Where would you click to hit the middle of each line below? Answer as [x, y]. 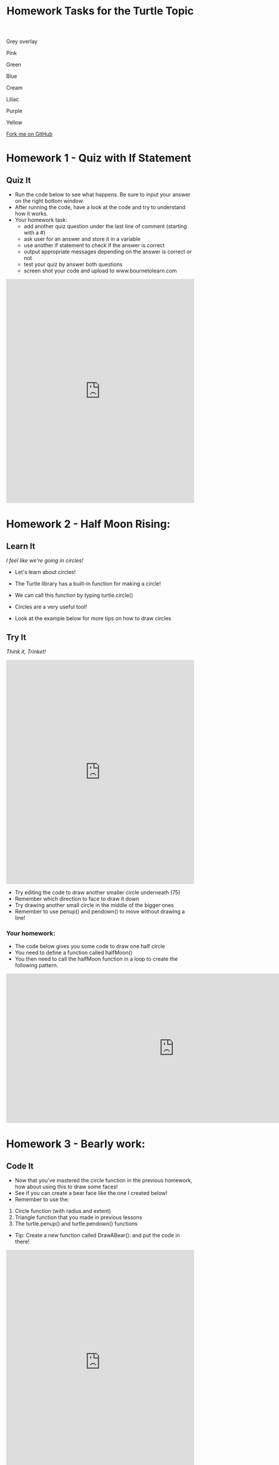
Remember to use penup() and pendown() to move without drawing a [100, 911]
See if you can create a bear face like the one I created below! [91, 1193]
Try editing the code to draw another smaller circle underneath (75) [97, 892]
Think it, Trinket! [26, 652]
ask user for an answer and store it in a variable [82, 239]
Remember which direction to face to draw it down [77, 899]
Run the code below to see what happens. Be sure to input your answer [103, 195]
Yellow [14, 122]
